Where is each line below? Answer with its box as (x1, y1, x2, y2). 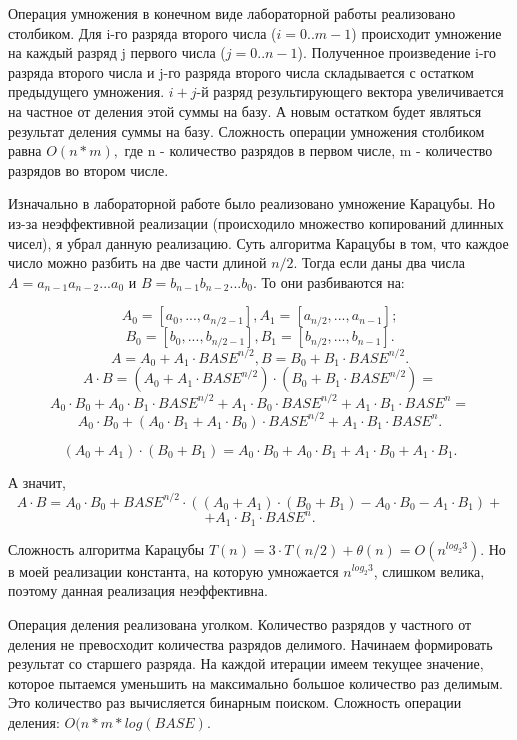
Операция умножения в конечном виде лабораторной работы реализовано (8, 3, 456, 23)
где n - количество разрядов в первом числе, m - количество (124, 140, 493, 161)
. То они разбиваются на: (252, 271, 405, 292)
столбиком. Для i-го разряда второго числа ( (8, 22, 277, 43)
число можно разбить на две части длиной (8, 252, 267, 273)
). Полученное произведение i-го (297, 42, 496, 63)
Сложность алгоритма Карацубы (8, 538, 205, 559)
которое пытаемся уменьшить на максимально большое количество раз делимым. (8, 672, 503, 693)
